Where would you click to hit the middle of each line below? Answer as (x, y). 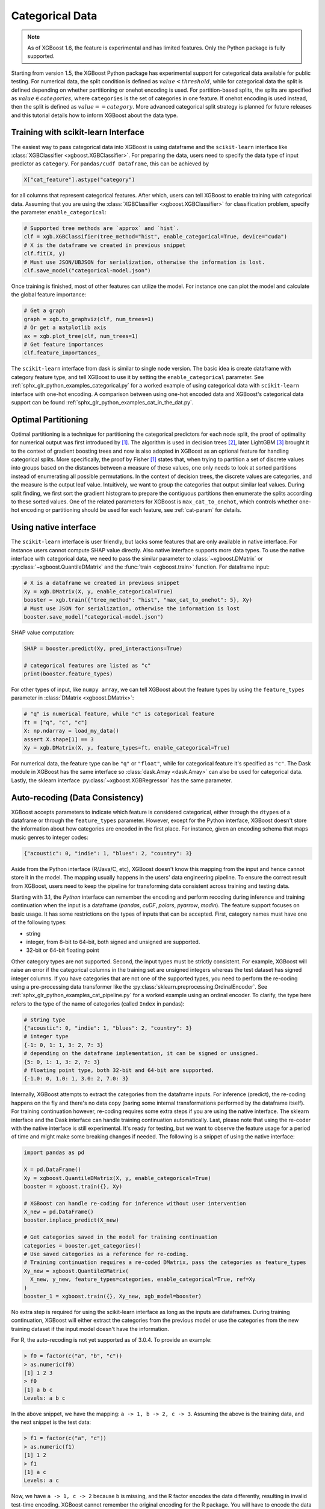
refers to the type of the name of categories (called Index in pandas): (98, 1003)
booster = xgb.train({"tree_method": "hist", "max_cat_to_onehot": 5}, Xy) (138, 600)
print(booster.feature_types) (68, 674)
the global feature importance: (49, 295)
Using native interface (54, 527)
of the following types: (39, 922)
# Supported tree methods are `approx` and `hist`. (102, 228)
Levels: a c (42, 1481)
